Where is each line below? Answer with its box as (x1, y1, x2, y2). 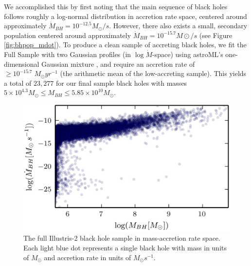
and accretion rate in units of (44, 252, 131, 262)
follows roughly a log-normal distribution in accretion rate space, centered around (4, 11, 247, 21)
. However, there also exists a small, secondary (109, 20, 248, 31)
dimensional (4, 58, 39, 69)
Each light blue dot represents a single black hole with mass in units (23, 242, 227, 252)
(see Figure (199, 30, 233, 40)
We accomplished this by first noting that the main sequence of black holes (4, 1, 228, 11)
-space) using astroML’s (152, 49, 223, 59)
